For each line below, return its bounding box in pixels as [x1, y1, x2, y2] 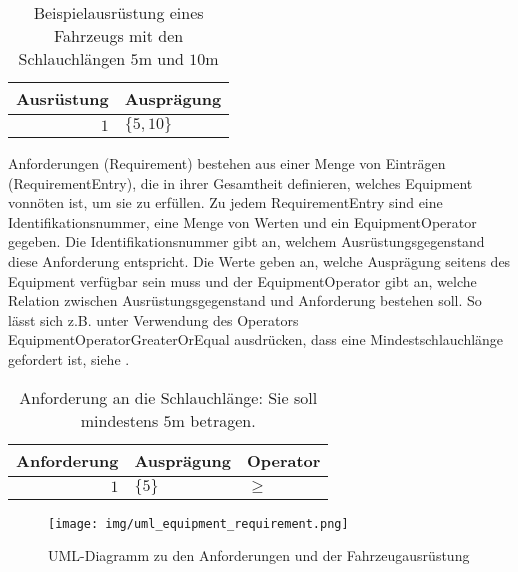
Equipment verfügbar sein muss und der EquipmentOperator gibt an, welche [8, 270, 477, 291]
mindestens [80, 408, 159, 432]
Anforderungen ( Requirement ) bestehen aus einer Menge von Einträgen [8, 153, 446, 173]
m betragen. [171, 408, 256, 432]
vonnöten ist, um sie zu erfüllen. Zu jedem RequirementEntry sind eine [8, 192, 443, 213]
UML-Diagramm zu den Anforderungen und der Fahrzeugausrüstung [48, 545, 470, 566]
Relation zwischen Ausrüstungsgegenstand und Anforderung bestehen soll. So [8, 290, 482, 311]
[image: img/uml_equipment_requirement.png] [48, 516, 349, 531]
